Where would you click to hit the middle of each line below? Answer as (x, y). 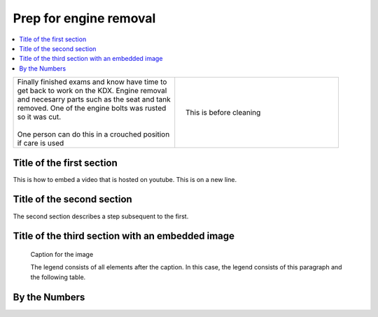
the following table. (58, 277)
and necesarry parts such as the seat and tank (94, 99)
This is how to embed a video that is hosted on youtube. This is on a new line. (125, 179)
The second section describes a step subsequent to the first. (101, 216)
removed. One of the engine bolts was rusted (92, 108)
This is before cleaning (223, 113)
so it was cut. (39, 117)
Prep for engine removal (84, 18)
